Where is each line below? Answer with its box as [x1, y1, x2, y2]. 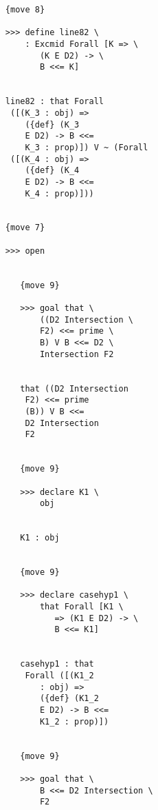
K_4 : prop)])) [25, 188, 94, 199]
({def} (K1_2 [39, 693, 99, 704]
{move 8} [5, 5, 45, 14]
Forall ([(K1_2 [25, 671, 94, 681]
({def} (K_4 [25, 165, 80, 176]
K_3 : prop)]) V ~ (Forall [25, 142, 148, 152]
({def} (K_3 [25, 119, 80, 130]
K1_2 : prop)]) [39, 716, 109, 727]
